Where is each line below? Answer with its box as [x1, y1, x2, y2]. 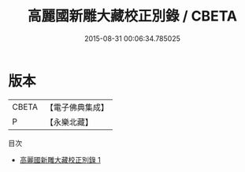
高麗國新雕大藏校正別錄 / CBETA [27, 7, 238, 25]
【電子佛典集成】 [45, 102, 109, 113]
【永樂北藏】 [45, 116, 93, 127]
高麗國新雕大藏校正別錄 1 [19, 155, 101, 164]
